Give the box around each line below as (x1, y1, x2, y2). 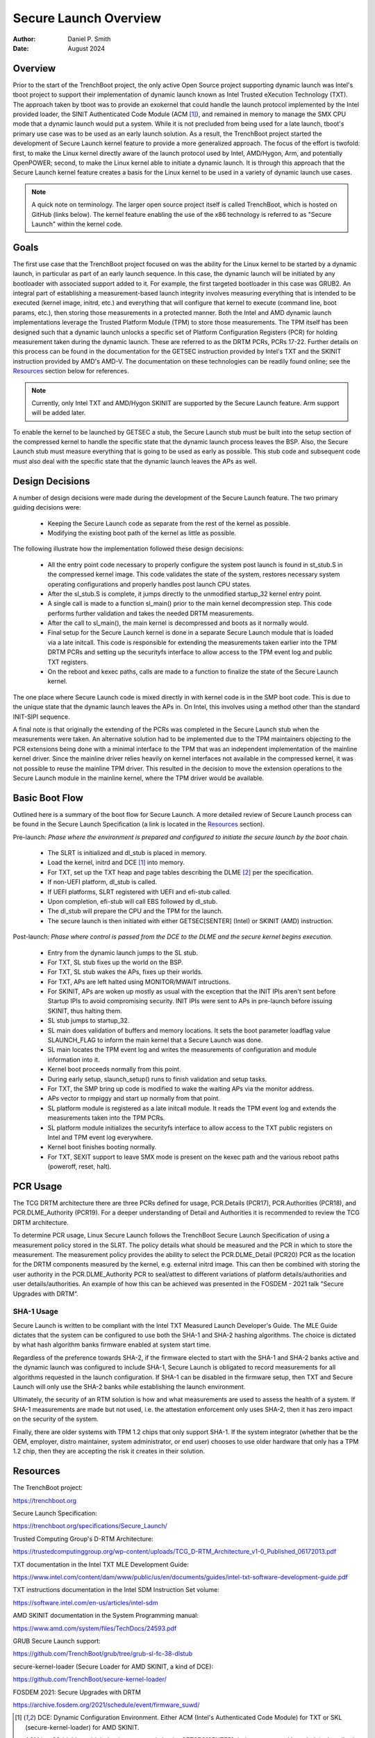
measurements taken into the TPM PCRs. (47, 1114, 165, 1122)
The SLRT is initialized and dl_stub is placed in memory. (47, 849, 207, 856)
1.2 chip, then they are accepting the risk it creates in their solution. (12, 1447, 205, 1456)
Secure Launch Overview (12, 10, 162, 26)
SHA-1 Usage (12, 1307, 58, 1317)
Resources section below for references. (12, 367, 129, 375)
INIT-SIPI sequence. (12, 713, 70, 721)
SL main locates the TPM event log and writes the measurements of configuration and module (47, 1046, 317, 1054)
